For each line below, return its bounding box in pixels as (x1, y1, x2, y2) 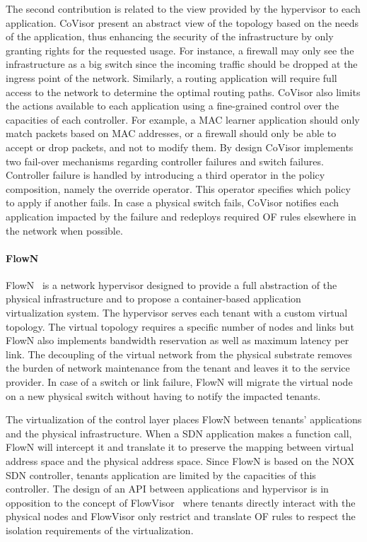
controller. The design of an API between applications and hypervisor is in (6, 481, 329, 496)
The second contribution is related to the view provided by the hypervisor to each (6, 1, 361, 16)
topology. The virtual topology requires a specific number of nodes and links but (6, 319, 354, 334)
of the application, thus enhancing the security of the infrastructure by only (6, 29, 334, 44)
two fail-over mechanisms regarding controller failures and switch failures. (6, 153, 324, 168)
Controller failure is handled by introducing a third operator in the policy (6, 167, 325, 182)
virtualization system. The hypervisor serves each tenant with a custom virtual (6, 305, 348, 320)
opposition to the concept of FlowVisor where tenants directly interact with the (6, 495, 356, 509)
